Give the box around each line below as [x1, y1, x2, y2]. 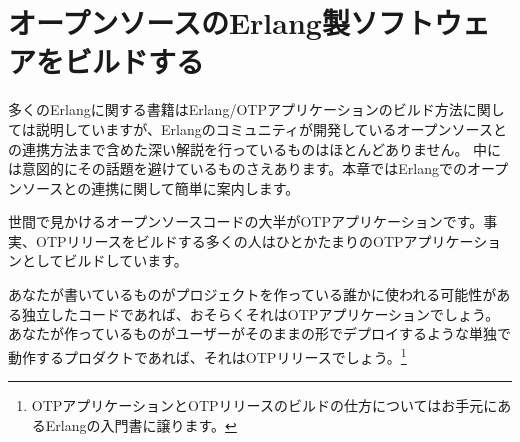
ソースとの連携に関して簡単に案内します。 [21, 177, 300, 198]
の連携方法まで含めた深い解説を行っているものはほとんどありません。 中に [8, 138, 502, 159]
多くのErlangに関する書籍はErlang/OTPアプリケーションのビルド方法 [8, 99, 463, 120]
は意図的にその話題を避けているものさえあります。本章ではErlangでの [8, 158, 468, 179]
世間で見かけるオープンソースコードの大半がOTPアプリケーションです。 [8, 211, 484, 232]
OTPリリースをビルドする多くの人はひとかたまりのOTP [35, 230, 404, 251]
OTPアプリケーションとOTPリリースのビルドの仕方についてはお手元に [31, 395, 498, 416]
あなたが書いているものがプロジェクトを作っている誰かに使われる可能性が [8, 284, 497, 305]
